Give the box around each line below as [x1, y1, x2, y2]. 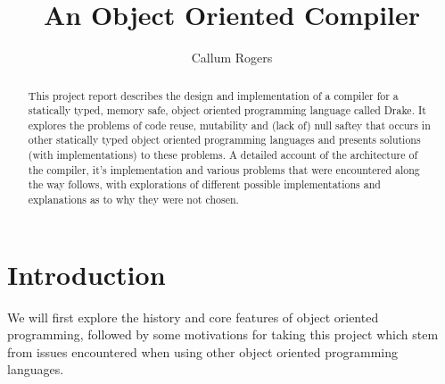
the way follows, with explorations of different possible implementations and [28, 177, 381, 192]
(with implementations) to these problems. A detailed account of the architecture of [28, 147, 418, 163]
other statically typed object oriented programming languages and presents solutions [28, 132, 421, 147]
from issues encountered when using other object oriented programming [7, 342, 399, 361]
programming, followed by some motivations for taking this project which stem [7, 325, 439, 344]
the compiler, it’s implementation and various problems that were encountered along [28, 162, 420, 177]
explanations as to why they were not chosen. [28, 192, 239, 207]
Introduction [7, 255, 166, 292]
